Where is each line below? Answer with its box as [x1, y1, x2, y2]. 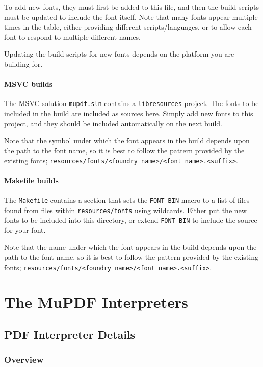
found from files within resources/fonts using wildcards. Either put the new [4, 204, 247, 215]
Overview [4, 353, 44, 366]
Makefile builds [4, 175, 59, 186]
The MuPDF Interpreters [4, 292, 188, 312]
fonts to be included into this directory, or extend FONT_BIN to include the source [4, 215, 257, 225]
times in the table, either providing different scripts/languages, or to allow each [4, 21, 252, 32]
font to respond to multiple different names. [4, 31, 141, 42]
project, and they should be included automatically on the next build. [4, 118, 222, 128]
